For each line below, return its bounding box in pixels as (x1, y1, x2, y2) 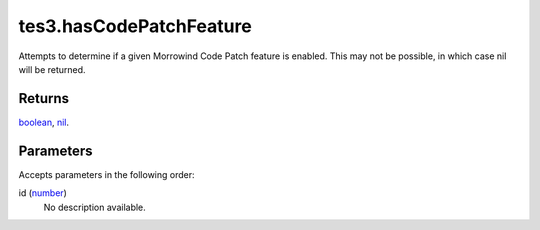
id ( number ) (18, 187, 67, 199)
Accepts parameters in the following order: (18, 168, 195, 180)
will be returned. (18, 63, 86, 75)
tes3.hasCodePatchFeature (18, 15, 252, 37)
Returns (18, 90, 70, 107)
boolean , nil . (18, 116, 70, 128)
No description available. (43, 201, 147, 213)
